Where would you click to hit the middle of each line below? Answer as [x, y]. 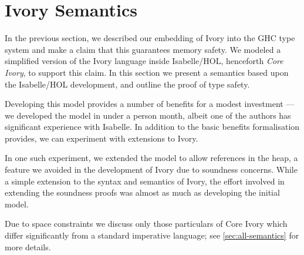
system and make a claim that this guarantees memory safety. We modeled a [143, 49]
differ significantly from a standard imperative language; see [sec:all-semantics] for [152, 235]
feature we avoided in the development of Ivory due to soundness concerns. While [151, 170]
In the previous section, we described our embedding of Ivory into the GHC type [150, 38]
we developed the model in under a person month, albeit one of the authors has [148, 115]
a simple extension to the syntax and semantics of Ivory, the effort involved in [145, 181]
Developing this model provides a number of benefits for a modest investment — [150, 104]
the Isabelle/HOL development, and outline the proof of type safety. [127, 84]
